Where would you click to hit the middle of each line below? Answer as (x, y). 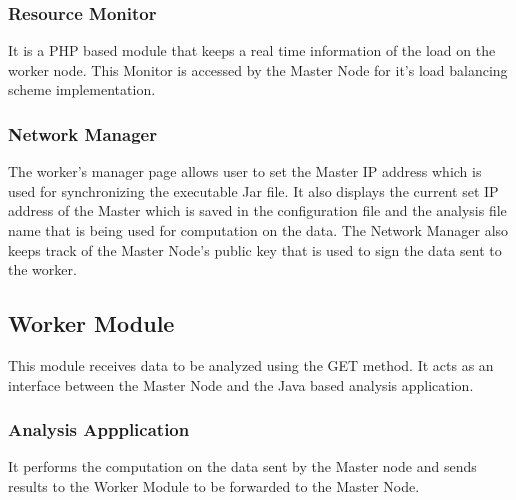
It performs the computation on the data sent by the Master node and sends (242, 466)
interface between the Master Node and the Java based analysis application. (241, 384)
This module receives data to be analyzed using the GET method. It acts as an (251, 364)
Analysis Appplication (99, 429)
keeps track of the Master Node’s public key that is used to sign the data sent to (255, 249)
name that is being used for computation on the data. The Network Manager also (258, 230)
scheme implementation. (82, 89)
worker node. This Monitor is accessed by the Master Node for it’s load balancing (258, 69)
